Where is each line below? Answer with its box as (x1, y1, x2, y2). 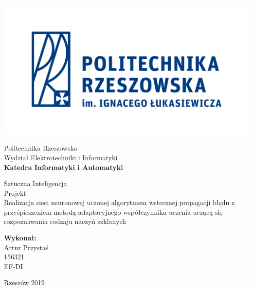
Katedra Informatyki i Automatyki (4, 162, 123, 172)
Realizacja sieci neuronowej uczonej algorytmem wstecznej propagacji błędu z (4, 197, 235, 207)
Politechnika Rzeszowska (4, 143, 78, 153)
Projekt (4, 187, 26, 198)
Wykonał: (4, 233, 36, 243)
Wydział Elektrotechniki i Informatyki (4, 152, 118, 162)
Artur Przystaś (4, 242, 49, 252)
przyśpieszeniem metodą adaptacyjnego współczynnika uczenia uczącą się (4, 206, 223, 217)
